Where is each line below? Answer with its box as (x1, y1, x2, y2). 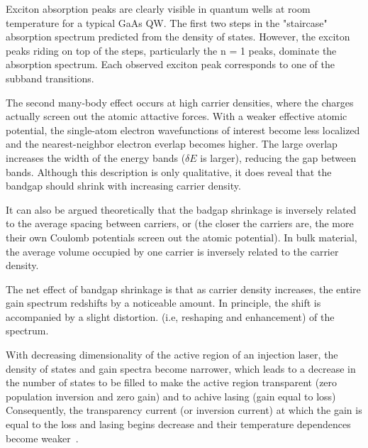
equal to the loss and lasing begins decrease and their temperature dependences (6, 417, 351, 432)
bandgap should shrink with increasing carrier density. (6, 178, 241, 193)
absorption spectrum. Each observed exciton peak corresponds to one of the (6, 57, 335, 72)
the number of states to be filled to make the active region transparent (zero (6, 375, 338, 390)
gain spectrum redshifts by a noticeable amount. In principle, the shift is (6, 295, 321, 310)
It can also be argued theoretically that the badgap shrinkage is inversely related (6, 202, 357, 217)
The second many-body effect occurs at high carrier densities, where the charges (6, 94, 354, 109)
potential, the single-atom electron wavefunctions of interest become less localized (6, 122, 360, 137)
